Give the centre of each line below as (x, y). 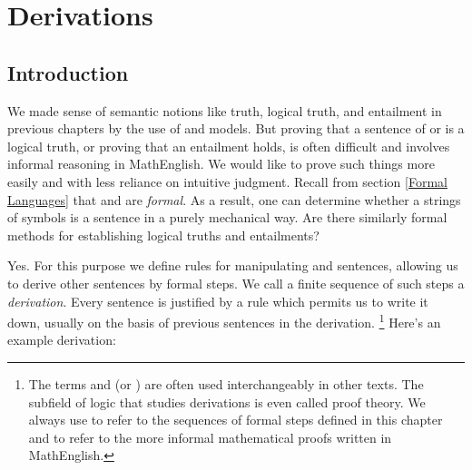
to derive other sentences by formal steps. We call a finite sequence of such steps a (236, 283)
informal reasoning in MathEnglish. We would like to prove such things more (221, 164)
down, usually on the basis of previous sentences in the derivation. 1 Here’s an (224, 321)
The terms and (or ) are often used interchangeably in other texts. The (226, 383)
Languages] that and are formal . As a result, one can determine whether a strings (234, 199)
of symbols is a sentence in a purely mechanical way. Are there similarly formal (227, 217)
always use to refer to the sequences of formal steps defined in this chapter (236, 420)
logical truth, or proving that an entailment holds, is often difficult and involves (229, 146)
